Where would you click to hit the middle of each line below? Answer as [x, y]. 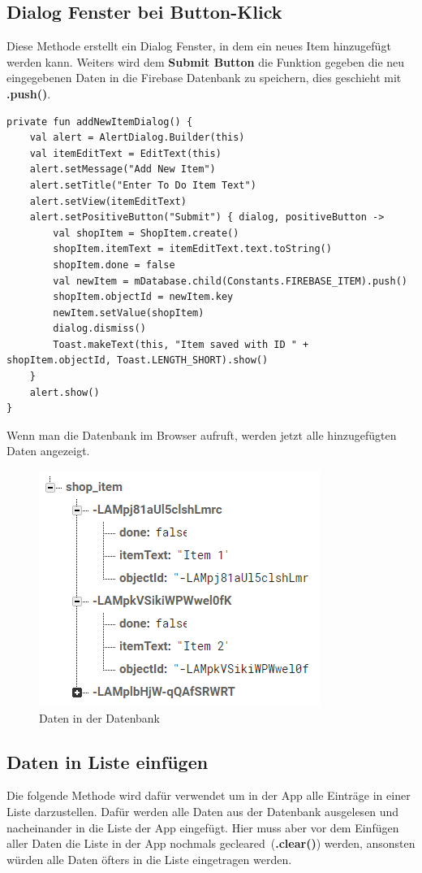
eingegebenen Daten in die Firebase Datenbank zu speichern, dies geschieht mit [204, 78]
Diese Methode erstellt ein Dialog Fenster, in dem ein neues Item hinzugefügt [199, 46]
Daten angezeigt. [48, 451]
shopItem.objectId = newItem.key [143, 297]
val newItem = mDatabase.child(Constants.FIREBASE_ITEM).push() [230, 281]
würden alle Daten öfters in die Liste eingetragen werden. [149, 859]
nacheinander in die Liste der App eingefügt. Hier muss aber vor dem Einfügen [203, 827]
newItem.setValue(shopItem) [129, 313]
